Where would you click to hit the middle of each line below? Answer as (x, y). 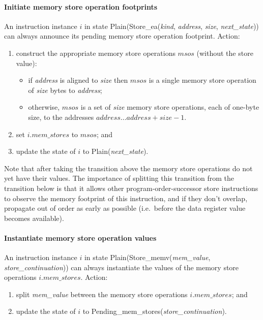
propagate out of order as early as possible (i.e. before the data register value (125, 208)
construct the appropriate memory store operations (96, 53)
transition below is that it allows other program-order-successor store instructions (131, 188)
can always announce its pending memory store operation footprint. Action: (122, 36)
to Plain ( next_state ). (115, 151)
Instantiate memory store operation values (80, 237)
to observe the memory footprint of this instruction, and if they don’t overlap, (126, 198)
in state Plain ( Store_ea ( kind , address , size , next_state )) (171, 26)
